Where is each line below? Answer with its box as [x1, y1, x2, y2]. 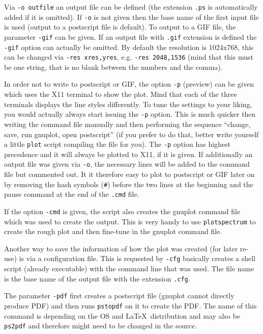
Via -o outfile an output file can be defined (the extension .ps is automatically [4, 2, 258, 12]
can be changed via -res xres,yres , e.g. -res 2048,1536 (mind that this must [4, 52, 253, 62]
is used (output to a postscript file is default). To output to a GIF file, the [4, 21, 236, 32]
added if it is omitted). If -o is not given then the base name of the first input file [4, 11, 259, 22]
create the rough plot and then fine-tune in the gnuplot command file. [4, 226, 222, 237]
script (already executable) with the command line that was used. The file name [4, 263, 254, 274]
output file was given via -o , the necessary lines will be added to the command [4, 159, 250, 169]
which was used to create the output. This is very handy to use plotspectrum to [4, 216, 256, 226]
